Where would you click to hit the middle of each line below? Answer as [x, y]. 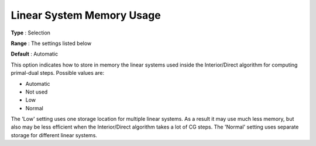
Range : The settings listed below [51, 43]
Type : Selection [31, 33]
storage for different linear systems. [54, 135]
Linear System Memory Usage [86, 15]
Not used [37, 92]
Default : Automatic [35, 54]
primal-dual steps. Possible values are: [58, 73]
